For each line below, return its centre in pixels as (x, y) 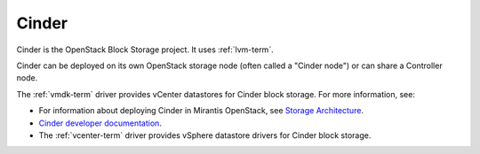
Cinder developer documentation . (100, 123)
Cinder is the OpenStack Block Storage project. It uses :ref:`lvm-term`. (145, 50)
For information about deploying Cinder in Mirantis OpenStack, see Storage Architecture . (201, 111)
